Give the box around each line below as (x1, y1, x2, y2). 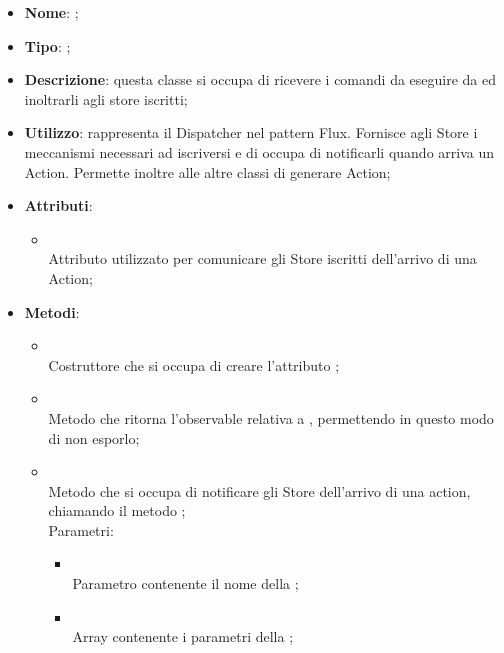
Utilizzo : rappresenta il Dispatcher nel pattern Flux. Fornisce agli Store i (24, 122, 478, 143)
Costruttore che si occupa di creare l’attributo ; (48, 354, 340, 375)
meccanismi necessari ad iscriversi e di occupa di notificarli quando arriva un (24, 141, 495, 162)
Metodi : (24, 301, 80, 322)
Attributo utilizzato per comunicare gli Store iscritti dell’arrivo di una (48, 248, 477, 269)
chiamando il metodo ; (48, 500, 186, 521)
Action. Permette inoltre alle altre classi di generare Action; (24, 161, 391, 182)
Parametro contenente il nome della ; (72, 573, 299, 594)
